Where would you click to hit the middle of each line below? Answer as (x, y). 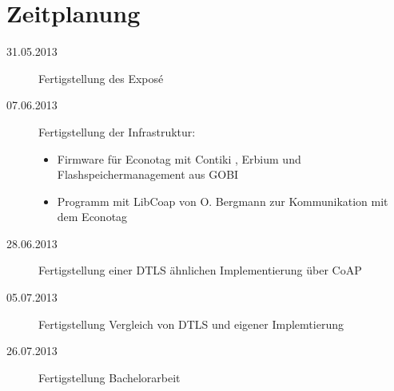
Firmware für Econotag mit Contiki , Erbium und (179, 158)
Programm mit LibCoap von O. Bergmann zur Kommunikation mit (223, 201)
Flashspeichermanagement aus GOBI (148, 174)
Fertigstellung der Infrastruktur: (117, 131)
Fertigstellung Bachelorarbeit (109, 377)
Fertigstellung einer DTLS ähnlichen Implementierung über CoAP (200, 270)
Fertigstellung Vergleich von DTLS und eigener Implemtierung (191, 324)
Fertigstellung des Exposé (101, 78)
